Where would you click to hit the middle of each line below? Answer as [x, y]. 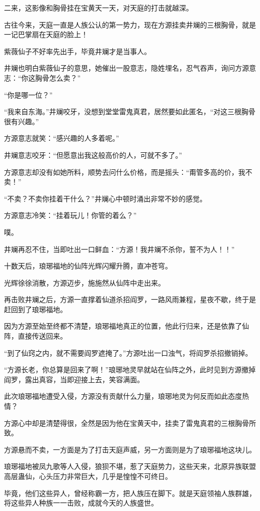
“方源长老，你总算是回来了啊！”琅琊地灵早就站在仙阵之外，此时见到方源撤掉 [130, 369]
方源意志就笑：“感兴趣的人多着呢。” [62, 138]
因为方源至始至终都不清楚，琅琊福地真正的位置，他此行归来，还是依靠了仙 [126, 326]
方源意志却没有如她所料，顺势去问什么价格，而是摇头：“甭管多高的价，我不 [128, 172]
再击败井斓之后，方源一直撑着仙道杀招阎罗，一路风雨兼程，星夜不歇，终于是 [130, 299]
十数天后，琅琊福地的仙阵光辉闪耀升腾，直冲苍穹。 [88, 266]
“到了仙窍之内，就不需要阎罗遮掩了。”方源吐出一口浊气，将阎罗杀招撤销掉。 [128, 352]
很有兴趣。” [21, 121]
